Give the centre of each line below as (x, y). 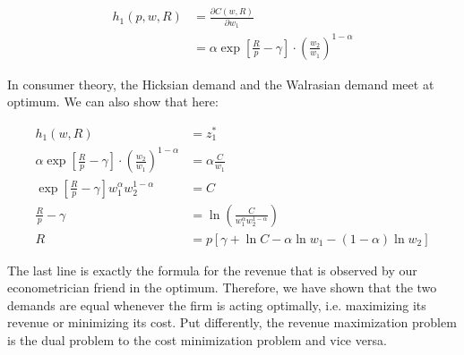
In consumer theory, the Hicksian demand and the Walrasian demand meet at (221, 84)
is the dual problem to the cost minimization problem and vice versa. (197, 339)
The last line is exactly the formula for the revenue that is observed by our (212, 270)
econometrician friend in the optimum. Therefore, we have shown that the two (222, 287)
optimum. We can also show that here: (113, 101)
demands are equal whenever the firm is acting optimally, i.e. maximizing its (217, 304)
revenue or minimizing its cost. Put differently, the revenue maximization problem (232, 322)
